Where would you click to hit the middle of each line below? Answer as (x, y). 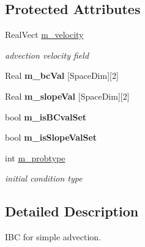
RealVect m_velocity (44, 35)
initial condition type (44, 178)
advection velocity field (47, 55)
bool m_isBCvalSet (46, 116)
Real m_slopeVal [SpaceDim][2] (67, 96)
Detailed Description (72, 211)
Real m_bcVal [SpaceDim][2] (62, 76)
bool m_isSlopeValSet (51, 137)
